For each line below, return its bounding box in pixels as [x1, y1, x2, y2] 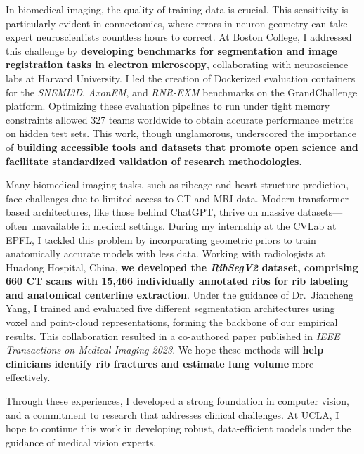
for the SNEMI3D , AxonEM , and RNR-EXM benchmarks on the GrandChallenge [6, 84, 358, 99]
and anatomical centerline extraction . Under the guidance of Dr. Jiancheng [6, 287, 353, 301]
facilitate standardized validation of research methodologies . [6, 153, 302, 168]
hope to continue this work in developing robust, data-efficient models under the [6, 421, 351, 436]
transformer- [298, 190, 352, 205]
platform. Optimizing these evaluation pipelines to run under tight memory [6, 98, 330, 113]
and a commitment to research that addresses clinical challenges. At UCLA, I [6, 407, 339, 422]
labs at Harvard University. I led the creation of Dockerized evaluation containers [6, 70, 356, 85]
